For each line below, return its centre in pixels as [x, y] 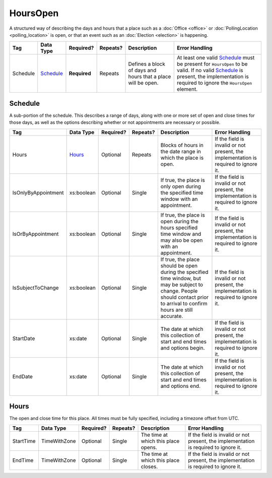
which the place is [182, 158]
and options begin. [183, 348]
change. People [179, 291]
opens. [149, 447]
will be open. [143, 83]
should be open [179, 265]
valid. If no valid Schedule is [210, 71]
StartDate [24, 338]
